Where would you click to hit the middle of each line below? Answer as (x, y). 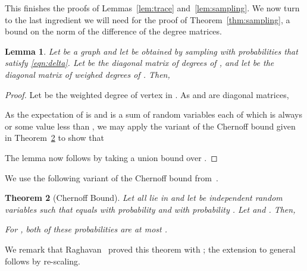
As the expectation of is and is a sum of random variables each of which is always (153, 114)
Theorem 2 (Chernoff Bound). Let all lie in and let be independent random (144, 198)
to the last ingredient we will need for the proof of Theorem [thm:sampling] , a (148, 19)
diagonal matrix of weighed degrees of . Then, (87, 74)
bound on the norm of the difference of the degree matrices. (113, 31)
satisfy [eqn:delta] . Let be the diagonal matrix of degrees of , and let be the (140, 63)
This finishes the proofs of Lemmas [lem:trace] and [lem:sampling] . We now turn (152, 8)
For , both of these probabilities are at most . (86, 229)
